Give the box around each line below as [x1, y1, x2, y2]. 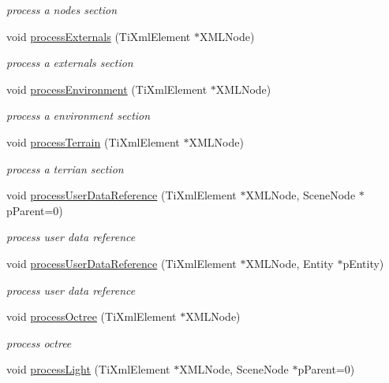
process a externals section [6, 54, 133, 71]
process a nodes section [6, 2, 118, 17]
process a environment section [6, 107, 151, 124]
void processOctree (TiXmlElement [6, 308, 177, 325]
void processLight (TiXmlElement [6, 361, 170, 377]
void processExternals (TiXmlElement [6, 28, 191, 44]
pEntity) [342, 255, 384, 271]
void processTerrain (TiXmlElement [6, 133, 180, 150]
